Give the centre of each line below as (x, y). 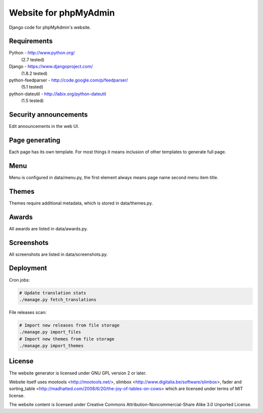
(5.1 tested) (32, 87)
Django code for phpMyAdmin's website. (50, 27)
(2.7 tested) (33, 60)
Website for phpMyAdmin (62, 13)
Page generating (35, 140)
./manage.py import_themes (51, 346)
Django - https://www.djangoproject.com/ (51, 66)
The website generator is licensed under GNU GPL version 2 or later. (78, 373)
